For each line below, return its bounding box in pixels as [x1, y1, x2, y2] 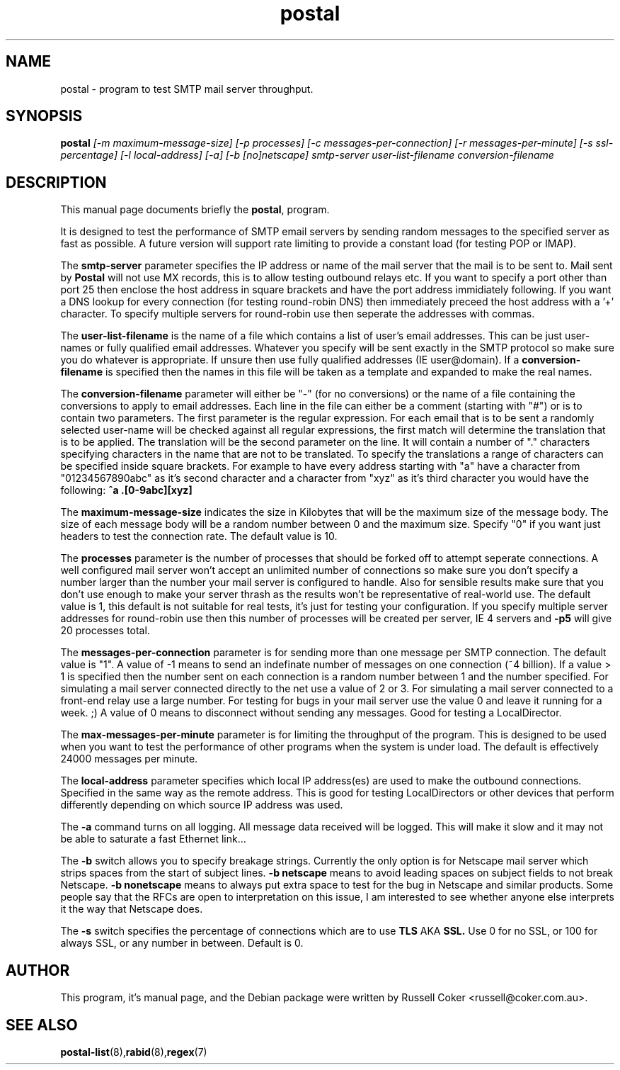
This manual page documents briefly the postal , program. [60, 203, 330, 216]
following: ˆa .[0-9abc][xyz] [60, 484, 193, 497]
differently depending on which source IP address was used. [60, 799, 343, 811]
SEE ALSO [6, 1015, 78, 1034]
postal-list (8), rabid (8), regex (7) [60, 1045, 207, 1058]
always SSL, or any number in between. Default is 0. [60, 937, 304, 950]
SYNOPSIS [6, 107, 83, 125]
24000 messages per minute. [60, 753, 198, 765]
